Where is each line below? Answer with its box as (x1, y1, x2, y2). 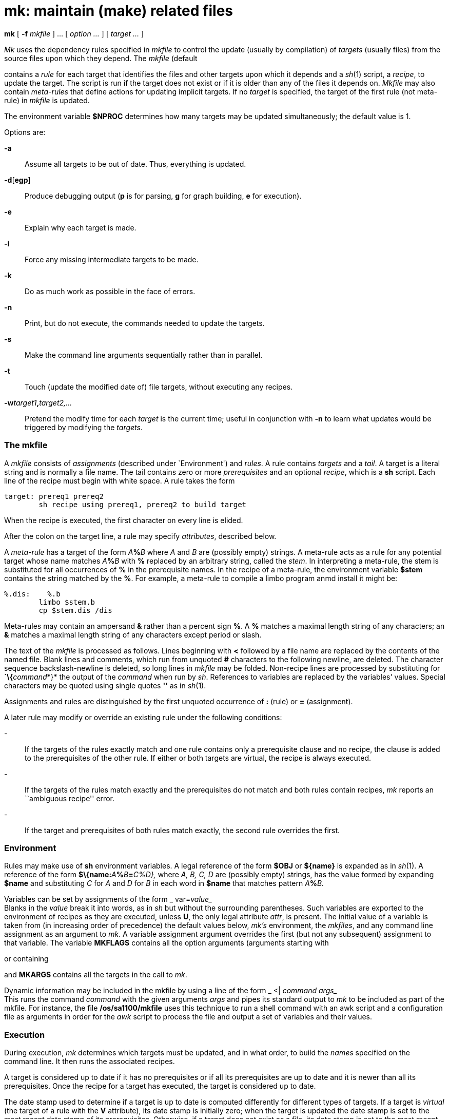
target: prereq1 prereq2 (4, 492, 104, 500)
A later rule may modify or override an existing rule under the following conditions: (4, 712, 282, 722)
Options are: (4, 127, 46, 137)
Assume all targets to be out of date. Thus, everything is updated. (25, 159, 246, 168)
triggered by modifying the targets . (25, 422, 143, 432)
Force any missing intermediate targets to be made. (25, 255, 199, 264)
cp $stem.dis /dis (38, 606, 112, 614)
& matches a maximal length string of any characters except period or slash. (4, 630, 262, 639)
